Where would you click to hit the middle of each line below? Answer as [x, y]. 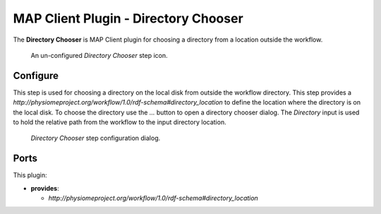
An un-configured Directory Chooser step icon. [99, 55]
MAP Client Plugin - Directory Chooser [128, 18]
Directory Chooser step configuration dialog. [96, 138]
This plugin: [30, 175]
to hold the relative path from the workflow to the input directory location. [120, 122]
